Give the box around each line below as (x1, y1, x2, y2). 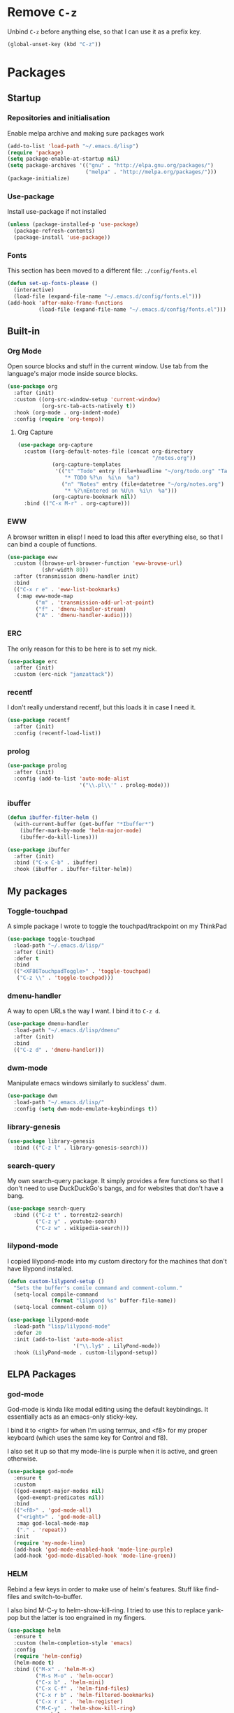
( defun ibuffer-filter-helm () (7, 814, 98, 821)
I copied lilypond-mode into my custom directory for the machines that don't (7, 1257, 227, 1265)
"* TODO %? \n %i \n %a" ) (64, 474, 140, 481)
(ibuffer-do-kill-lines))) (20, 833, 98, 841)
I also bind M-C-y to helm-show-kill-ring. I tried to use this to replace (7, 1605, 206, 1614)
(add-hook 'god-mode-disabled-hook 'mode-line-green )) (13, 1552, 177, 1559)
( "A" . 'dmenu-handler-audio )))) (35, 612, 133, 619)
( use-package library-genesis (7, 1137, 96, 1145)
